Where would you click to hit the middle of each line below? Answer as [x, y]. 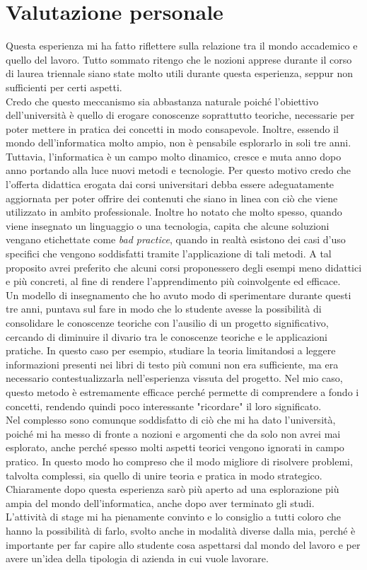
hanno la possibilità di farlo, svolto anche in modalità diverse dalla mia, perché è [181, 530]
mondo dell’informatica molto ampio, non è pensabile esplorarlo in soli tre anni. [179, 142]
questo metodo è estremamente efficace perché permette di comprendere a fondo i [182, 391]
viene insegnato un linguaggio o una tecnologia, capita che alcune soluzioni [168, 225]
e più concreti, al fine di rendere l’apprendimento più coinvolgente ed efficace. [173, 281]
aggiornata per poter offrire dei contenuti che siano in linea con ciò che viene [172, 198]
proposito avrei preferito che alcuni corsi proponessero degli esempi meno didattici [184, 267]
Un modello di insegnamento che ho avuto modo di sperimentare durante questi [179, 295]
